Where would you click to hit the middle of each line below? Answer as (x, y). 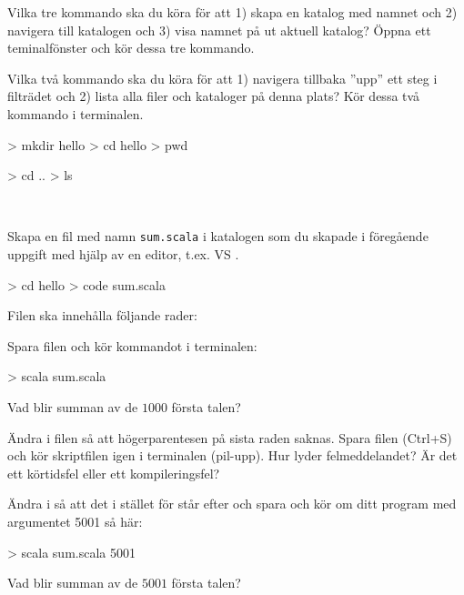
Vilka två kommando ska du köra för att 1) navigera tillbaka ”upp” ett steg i (222, 78)
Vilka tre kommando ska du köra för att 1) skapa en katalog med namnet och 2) (232, 12)
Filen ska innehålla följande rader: (102, 315)
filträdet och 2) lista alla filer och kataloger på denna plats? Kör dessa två (214, 96)
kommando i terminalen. (76, 113)
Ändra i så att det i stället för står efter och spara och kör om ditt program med (232, 504)
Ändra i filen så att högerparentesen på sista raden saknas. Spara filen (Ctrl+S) (230, 437)
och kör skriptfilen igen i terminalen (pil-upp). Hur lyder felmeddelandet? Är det (232, 455)
